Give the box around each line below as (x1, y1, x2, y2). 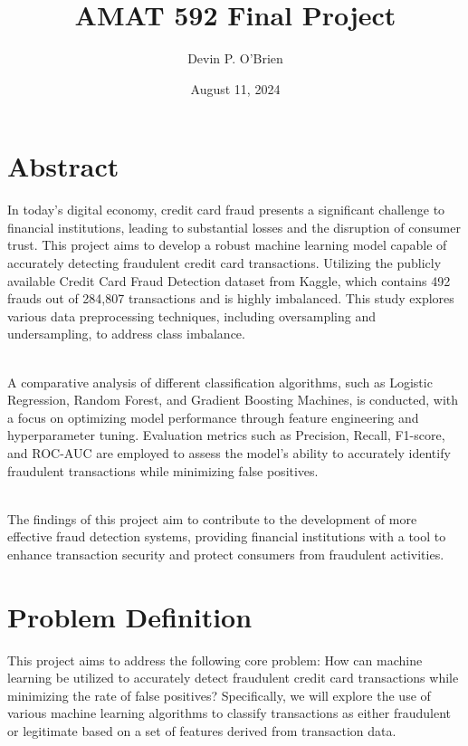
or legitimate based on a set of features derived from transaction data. (7, 722, 396, 741)
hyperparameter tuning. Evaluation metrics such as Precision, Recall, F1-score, (7, 426, 445, 445)
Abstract (7, 148, 119, 185)
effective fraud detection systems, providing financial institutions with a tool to (7, 527, 446, 546)
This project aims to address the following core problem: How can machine (7, 650, 423, 669)
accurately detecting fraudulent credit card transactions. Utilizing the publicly (7, 253, 442, 273)
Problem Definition (7, 598, 253, 635)
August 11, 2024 (190, 79, 281, 98)
